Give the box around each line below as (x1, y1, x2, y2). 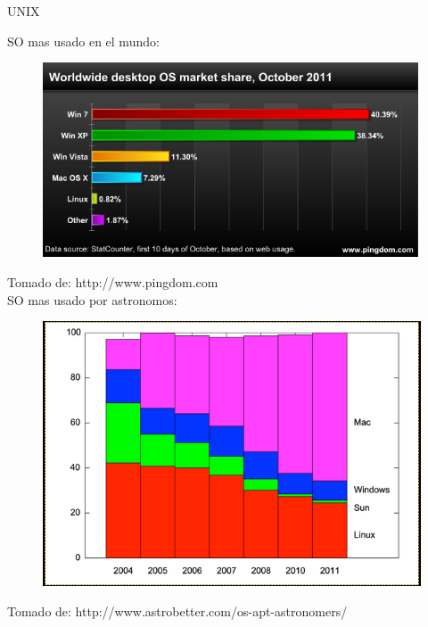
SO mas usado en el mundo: (7, 31, 160, 50)
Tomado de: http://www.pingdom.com (7, 272, 218, 291)
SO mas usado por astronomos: (7, 290, 177, 309)
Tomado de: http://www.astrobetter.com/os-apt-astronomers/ (7, 601, 348, 620)
